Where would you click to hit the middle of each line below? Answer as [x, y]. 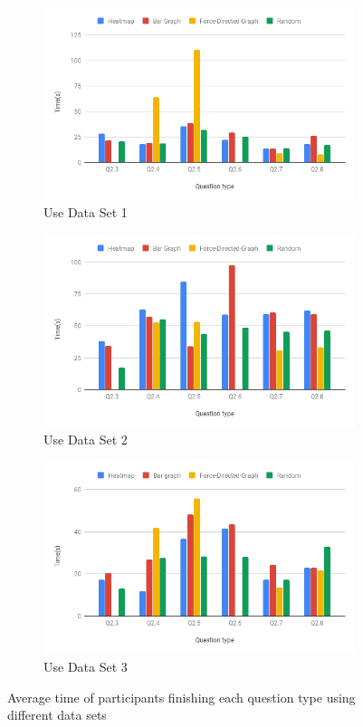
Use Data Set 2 [86, 440]
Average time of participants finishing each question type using [181, 697]
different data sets [57, 715]
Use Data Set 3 [86, 667]
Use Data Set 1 [86, 212]
